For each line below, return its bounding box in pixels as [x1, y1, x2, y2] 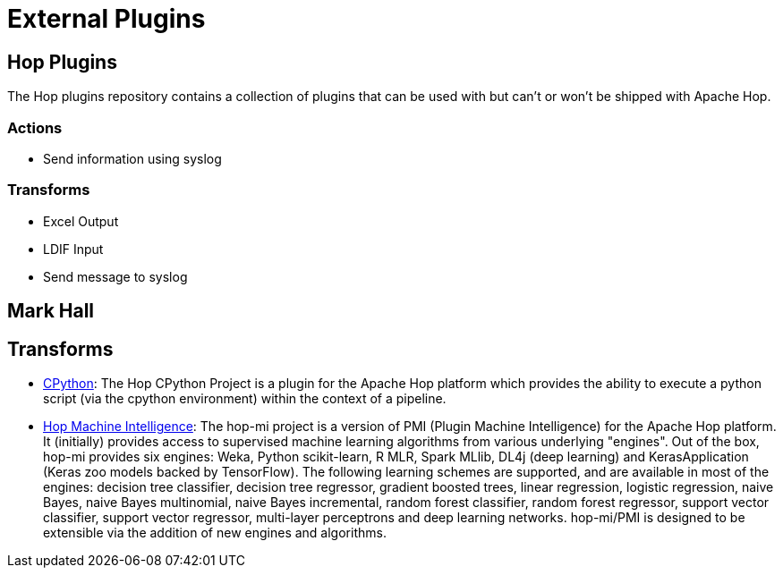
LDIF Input [43, 241, 104, 257]
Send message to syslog [43, 268, 188, 284]
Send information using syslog [43, 150, 222, 166]
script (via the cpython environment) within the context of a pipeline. [43, 390, 447, 406]
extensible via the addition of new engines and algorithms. [43, 524, 387, 540]
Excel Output [43, 213, 119, 229]
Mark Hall [7, 300, 95, 323]
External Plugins [7, 4, 206, 34]
